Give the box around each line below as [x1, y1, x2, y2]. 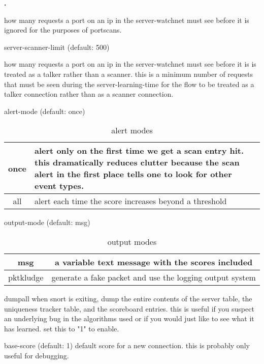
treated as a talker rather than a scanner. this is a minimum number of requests [4, 68, 253, 79]
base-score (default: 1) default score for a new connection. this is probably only [4, 340, 250, 351]
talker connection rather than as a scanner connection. [4, 89, 174, 99]
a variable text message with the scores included [54, 256, 253, 268]
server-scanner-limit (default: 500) [4, 41, 110, 52]
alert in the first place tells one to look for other [35, 168, 232, 180]
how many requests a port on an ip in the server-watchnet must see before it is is [4, 59, 256, 69]
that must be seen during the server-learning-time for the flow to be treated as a [4, 78, 254, 89]
